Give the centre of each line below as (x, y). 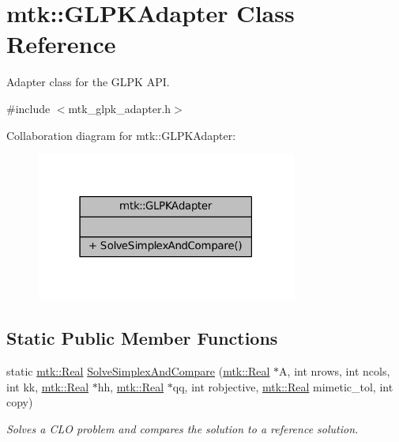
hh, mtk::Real (131, 386)
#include (28, 108)
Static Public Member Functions (142, 338)
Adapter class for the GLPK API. (88, 82)
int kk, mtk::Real (48, 386)
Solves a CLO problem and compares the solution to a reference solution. (183, 428)
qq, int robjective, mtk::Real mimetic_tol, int (283, 386)
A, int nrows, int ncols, (335, 370)
